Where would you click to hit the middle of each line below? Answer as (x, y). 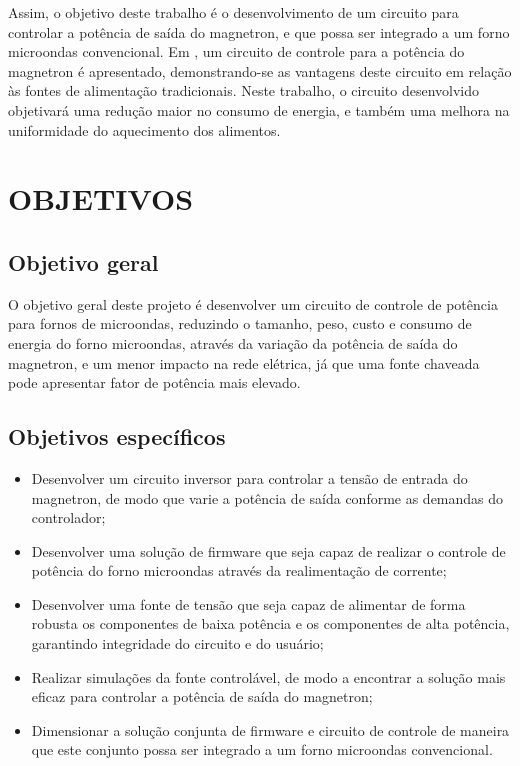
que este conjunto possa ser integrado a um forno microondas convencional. (262, 749)
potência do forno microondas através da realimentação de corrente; (239, 570)
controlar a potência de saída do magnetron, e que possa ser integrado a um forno (259, 31)
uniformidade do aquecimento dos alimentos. (144, 129)
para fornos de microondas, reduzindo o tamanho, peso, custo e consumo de (240, 323)
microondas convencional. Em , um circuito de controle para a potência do (236, 51)
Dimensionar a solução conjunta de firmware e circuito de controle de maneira (270, 729)
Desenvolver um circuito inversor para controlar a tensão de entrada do (249, 477)
